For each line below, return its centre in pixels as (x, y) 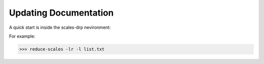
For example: (22, 36)
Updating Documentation (61, 13)
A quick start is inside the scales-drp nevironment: (60, 27)
